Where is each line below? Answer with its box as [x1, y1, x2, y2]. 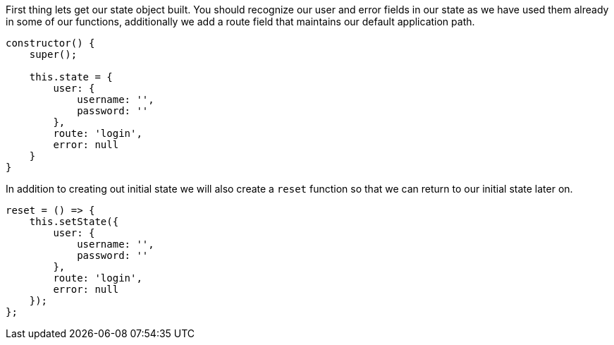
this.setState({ [29, 216, 119, 227]
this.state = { [29, 71, 113, 83]
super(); [29, 49, 78, 60]
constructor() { [6, 37, 95, 49]
